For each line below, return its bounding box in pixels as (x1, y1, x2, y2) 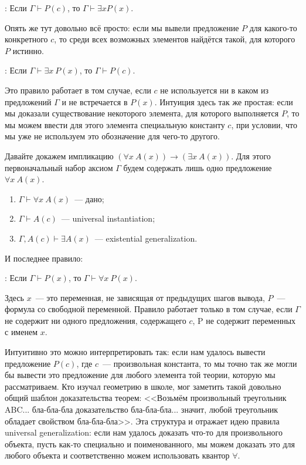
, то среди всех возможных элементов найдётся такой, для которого (54, 33, 295, 45)
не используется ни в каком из (160, 83, 268, 96)
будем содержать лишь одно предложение (123, 161, 272, 173)
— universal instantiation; (61, 212, 155, 225)
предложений (5, 95, 52, 108)
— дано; (74, 192, 104, 205)
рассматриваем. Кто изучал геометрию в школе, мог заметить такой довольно (5, 380, 281, 392)
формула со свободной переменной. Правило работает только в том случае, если (5, 303, 293, 315)
